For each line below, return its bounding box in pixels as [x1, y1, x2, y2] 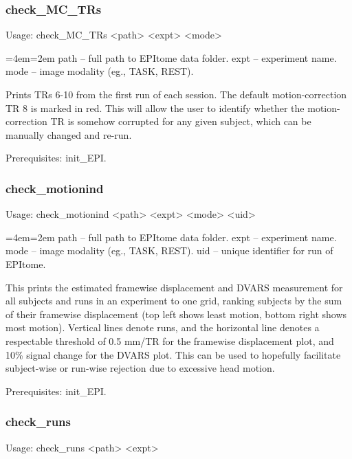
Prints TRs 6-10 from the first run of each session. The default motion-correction [5, 87, 347, 101]
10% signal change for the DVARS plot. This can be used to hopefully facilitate [5, 347, 341, 361]
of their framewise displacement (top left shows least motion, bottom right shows [5, 306, 347, 321]
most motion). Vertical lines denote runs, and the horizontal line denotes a [5, 320, 320, 335]
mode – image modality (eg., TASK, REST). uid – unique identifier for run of [5, 243, 333, 258]
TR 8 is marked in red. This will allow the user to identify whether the [5, 100, 305, 115]
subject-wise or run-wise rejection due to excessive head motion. [5, 361, 275, 375]
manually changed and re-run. [5, 127, 132, 142]
